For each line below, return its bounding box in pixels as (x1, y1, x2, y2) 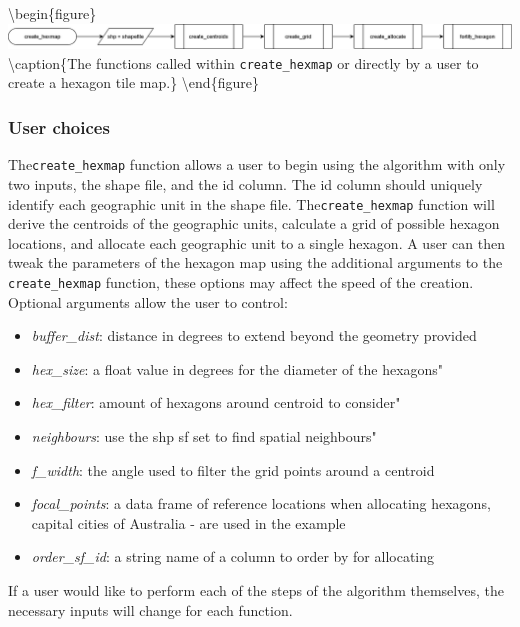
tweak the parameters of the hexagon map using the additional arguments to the (8, 252, 503, 273)
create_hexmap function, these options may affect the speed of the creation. (8, 271, 474, 292)
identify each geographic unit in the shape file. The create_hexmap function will (8, 193, 495, 214)
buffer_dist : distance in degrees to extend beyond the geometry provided (31, 325, 477, 346)
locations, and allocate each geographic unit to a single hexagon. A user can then (8, 232, 505, 253)
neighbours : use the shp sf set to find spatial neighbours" (31, 425, 377, 446)
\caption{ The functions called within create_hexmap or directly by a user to (8, 52, 479, 73)
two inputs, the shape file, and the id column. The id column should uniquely (8, 173, 483, 194)
